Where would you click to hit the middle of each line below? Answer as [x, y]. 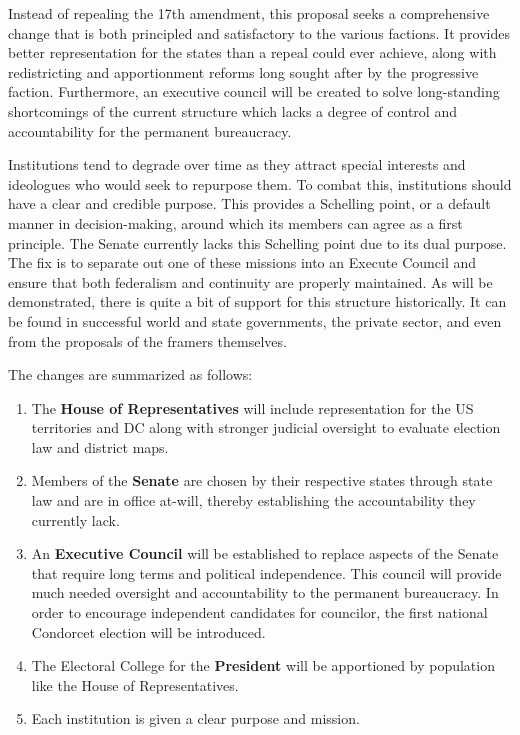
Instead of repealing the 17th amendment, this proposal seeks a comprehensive [249, 13]
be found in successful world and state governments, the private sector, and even [255, 320]
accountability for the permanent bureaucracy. [150, 130]
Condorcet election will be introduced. [148, 631]
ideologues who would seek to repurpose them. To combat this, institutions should [260, 183]
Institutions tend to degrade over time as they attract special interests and [237, 164]
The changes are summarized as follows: [130, 374]
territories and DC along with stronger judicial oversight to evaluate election [266, 427]
